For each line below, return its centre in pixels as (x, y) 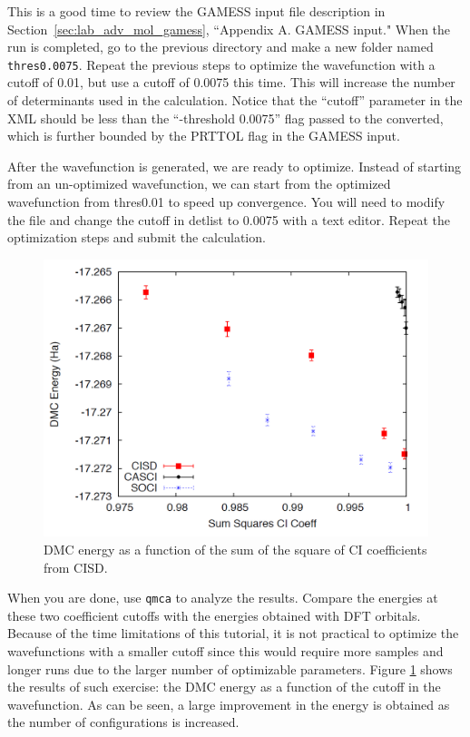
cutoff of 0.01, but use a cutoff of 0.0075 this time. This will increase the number (231, 82)
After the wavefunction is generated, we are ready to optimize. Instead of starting (235, 166)
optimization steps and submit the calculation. (137, 237)
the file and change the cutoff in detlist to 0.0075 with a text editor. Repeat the (229, 219)
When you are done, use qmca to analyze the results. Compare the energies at (223, 598)
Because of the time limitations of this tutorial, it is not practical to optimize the (233, 633)
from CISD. (76, 567)
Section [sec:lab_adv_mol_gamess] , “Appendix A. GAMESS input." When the (229, 29)
